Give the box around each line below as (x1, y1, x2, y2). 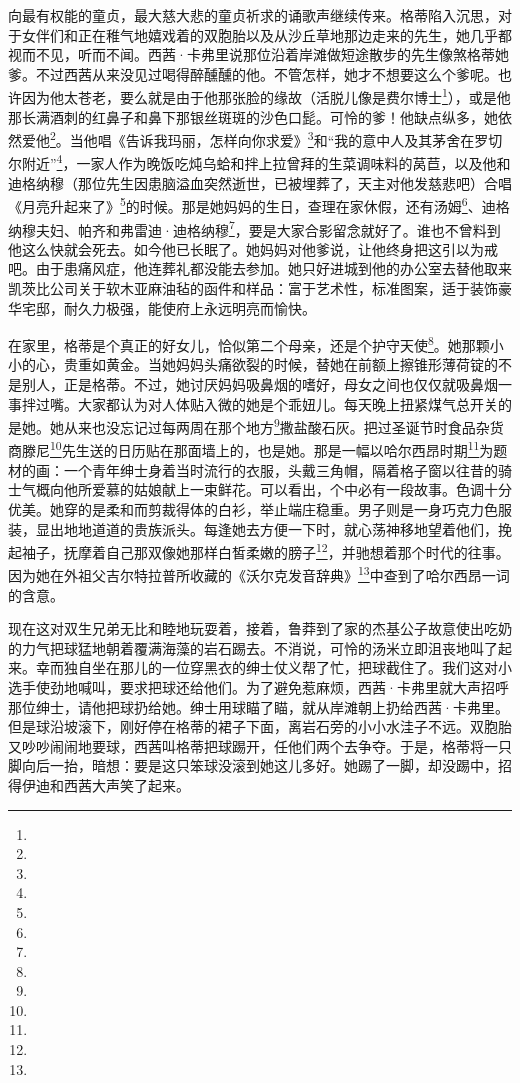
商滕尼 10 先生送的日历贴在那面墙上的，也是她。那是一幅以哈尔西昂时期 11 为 (8, 437, 494, 461)
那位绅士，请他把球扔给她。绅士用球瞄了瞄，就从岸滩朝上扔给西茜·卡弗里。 (8, 696, 509, 717)
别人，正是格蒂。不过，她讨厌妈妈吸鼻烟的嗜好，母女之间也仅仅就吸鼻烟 (21, 374, 498, 395)
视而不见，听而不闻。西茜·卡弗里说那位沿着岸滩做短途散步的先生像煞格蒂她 (8, 44, 509, 65)
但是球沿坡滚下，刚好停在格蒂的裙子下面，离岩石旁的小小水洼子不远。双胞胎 (8, 716, 512, 737)
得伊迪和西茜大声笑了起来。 (8, 774, 190, 795)
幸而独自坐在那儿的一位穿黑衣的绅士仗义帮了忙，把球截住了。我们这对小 (35, 657, 512, 678)
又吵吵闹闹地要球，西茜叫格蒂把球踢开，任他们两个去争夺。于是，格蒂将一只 (8, 735, 512, 756)
